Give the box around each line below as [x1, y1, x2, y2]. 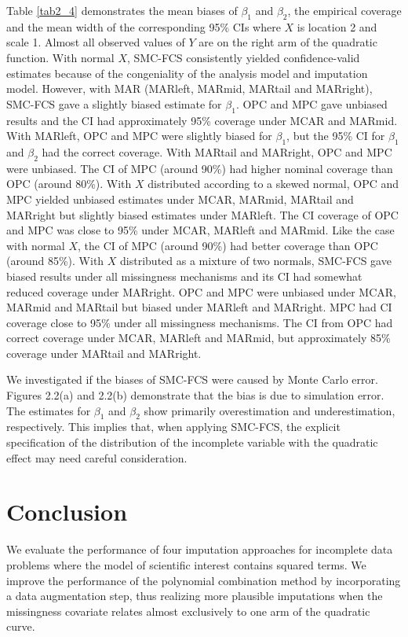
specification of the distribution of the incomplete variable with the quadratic [6, 434, 378, 451]
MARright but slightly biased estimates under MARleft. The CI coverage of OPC [6, 206, 399, 223]
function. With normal [6, 49, 115, 65]
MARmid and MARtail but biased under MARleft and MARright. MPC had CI [6, 299, 392, 315]
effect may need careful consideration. [6, 449, 188, 466]
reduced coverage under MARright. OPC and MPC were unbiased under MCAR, [6, 283, 396, 300]
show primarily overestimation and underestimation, [144, 402, 395, 418]
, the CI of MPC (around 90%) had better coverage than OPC [77, 237, 378, 253]
